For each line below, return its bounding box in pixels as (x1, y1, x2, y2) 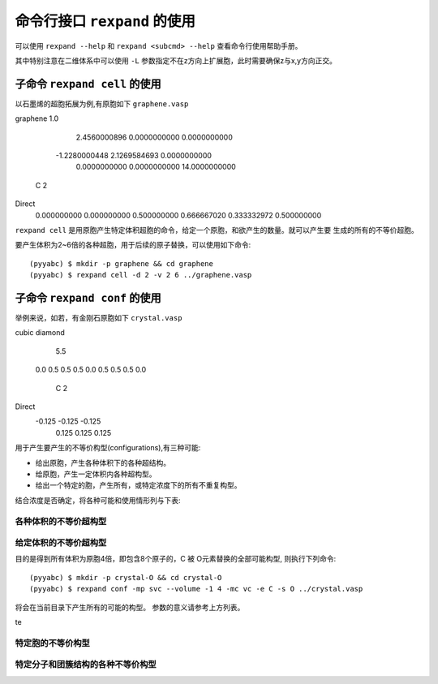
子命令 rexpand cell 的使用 (15, 77, 161, 91)
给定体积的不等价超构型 (15, 537, 107, 548)
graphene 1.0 (15, 114, 59, 123)
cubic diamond (15, 328, 65, 338)
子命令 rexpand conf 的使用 (15, 290, 161, 304)
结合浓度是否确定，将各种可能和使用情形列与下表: (15, 495, 182, 505)
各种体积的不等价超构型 (15, 515, 107, 527)
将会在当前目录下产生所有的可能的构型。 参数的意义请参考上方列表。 (15, 602, 245, 612)
